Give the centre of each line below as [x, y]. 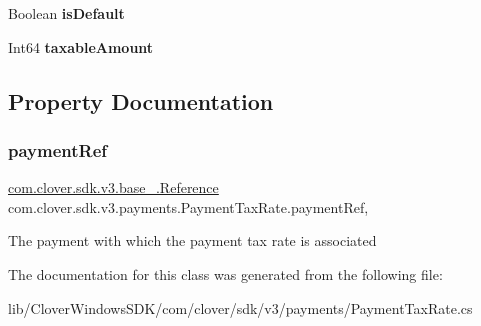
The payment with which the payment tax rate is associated [192, 240]
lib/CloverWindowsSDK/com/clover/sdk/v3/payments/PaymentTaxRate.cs [240, 307]
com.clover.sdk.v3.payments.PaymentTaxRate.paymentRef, [188, 206]
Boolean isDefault [66, 13]
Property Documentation [141, 100]
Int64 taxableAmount [81, 46]
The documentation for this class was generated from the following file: [225, 273]
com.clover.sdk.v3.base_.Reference [113, 187]
